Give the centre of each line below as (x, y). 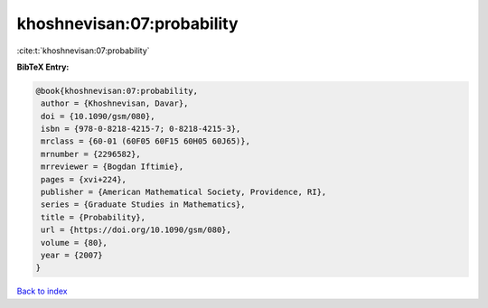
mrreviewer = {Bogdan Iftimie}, (113, 167)
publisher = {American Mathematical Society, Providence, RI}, (184, 192)
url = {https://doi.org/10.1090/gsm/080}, (136, 230)
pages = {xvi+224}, (84, 179)
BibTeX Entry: (43, 67)
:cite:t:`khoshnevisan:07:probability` (83, 51)
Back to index (42, 291)
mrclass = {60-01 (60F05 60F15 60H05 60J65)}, (145, 141)
